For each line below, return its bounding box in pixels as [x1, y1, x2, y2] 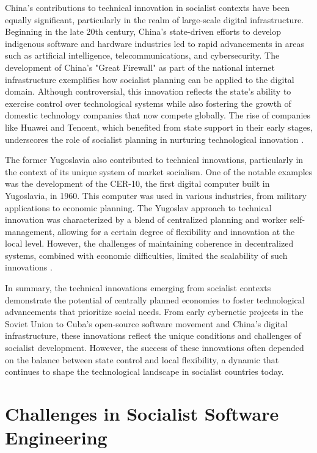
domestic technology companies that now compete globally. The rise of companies [5, 109, 311, 121]
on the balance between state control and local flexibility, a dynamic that [5, 353, 279, 366]
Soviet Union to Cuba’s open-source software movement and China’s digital [5, 317, 288, 330]
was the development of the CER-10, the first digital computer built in [5, 177, 270, 190]
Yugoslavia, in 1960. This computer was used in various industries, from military [5, 189, 307, 201]
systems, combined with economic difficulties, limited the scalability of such [5, 248, 288, 261]
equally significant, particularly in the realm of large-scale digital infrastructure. [5, 13, 304, 26]
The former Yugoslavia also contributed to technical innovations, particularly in [5, 153, 304, 166]
